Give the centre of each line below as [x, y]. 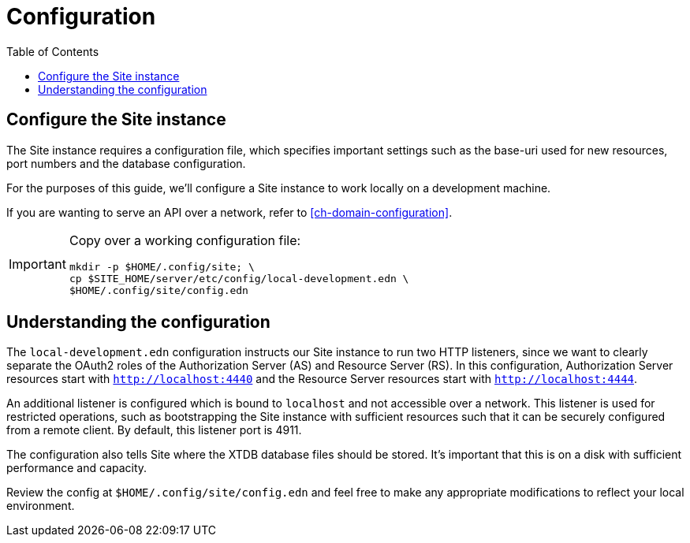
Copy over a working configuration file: [185, 240]
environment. [41, 506]
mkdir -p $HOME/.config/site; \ [162, 266]
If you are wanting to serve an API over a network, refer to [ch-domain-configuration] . [229, 212]
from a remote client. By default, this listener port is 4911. [154, 430]
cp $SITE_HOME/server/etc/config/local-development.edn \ [239, 278]
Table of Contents [53, 51]
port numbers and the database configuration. [126, 163]
